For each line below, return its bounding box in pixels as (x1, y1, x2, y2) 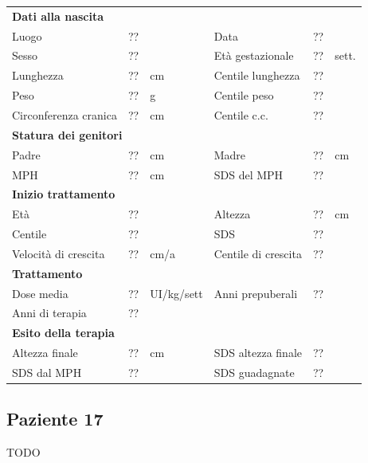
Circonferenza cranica (12, 106, 117, 123)
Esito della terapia (12, 324, 115, 341)
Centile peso (213, 87, 274, 104)
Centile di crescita (213, 245, 302, 261)
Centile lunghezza (213, 67, 300, 84)
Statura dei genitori (12, 126, 123, 143)
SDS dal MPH (12, 363, 82, 380)
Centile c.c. (213, 106, 268, 123)
